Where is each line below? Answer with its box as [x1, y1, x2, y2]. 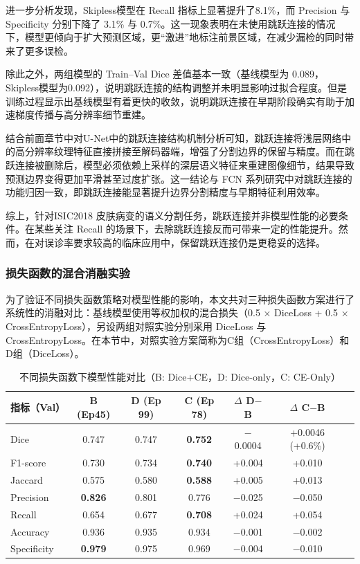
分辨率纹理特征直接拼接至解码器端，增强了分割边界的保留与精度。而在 [24, 144, 345, 158]
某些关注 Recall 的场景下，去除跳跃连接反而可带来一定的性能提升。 [34, 221, 339, 236]
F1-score [10, 455, 46, 470]
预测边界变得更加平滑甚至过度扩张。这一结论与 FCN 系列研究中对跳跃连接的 [6, 171, 352, 185]
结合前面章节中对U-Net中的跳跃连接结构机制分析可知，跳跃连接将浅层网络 [6, 130, 342, 145]
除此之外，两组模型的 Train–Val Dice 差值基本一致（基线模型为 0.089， [6, 66, 324, 81]
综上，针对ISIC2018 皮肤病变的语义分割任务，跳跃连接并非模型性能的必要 [6, 208, 339, 222]
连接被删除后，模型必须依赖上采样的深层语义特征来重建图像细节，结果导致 [15, 157, 354, 172]
